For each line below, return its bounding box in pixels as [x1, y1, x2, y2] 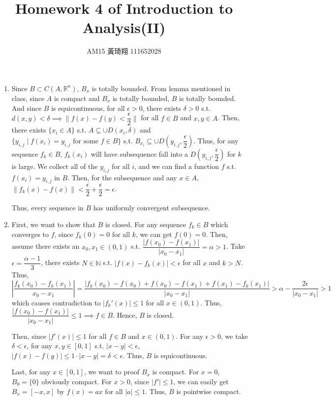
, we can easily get [173, 376, 229, 386]
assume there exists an [11, 241, 80, 251]
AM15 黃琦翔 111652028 [87, 46, 161, 56]
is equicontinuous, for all [51, 102, 125, 113]
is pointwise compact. [176, 386, 241, 396]
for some [73, 137, 99, 145]
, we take [221, 331, 248, 341]
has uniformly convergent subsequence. [93, 202, 210, 213]
